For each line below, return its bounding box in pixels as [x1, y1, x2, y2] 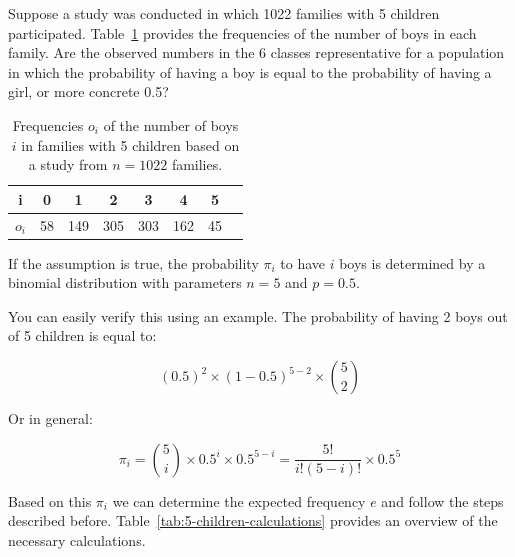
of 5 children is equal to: [8, 325, 157, 346]
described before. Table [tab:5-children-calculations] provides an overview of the [8, 510, 498, 531]
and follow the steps [381, 490, 504, 511]
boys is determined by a [339, 252, 486, 273]
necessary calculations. [8, 529, 146, 550]
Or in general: [8, 408, 93, 429]
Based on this [8, 490, 92, 511]
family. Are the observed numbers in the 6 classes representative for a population [8, 42, 505, 63]
